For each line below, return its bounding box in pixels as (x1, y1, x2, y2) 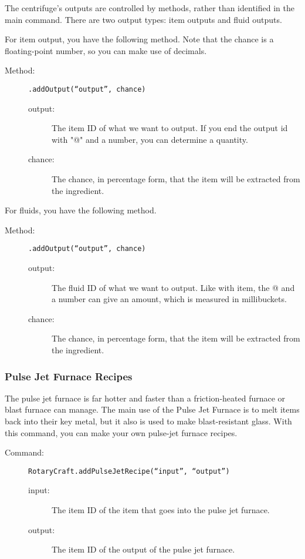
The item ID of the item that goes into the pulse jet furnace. (52, 504, 270, 516)
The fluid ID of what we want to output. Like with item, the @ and (52, 281, 295, 293)
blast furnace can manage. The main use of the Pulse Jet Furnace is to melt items (5, 403, 300, 416)
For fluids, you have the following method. (5, 204, 157, 216)
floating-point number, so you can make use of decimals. (5, 44, 207, 56)
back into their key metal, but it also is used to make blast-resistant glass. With (5, 415, 292, 427)
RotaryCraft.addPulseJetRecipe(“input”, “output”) (28, 467, 230, 476)
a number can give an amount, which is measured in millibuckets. (52, 293, 287, 305)
